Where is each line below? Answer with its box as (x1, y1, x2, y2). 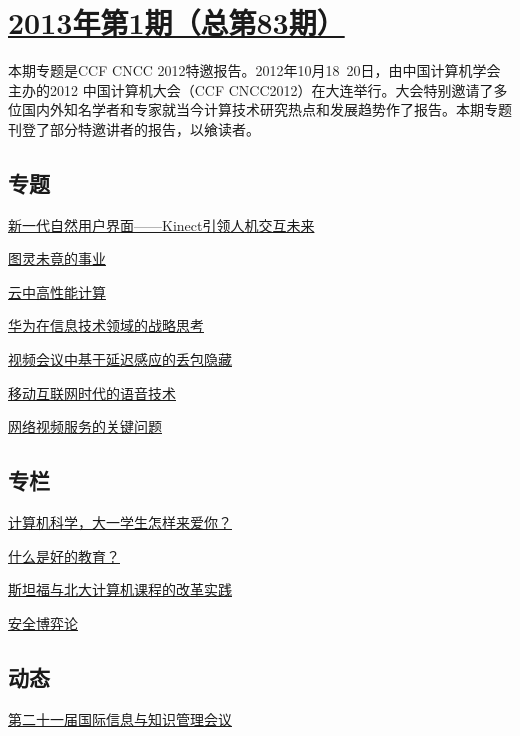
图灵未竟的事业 (8, 248, 106, 269)
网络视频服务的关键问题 (8, 416, 162, 437)
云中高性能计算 (8, 281, 106, 302)
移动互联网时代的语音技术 (8, 382, 176, 403)
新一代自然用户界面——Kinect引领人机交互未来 (8, 214, 315, 235)
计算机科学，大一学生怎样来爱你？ (8, 512, 232, 533)
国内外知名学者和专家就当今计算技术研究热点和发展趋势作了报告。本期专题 (21, 99, 512, 120)
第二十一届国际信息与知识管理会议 (8, 708, 232, 729)
